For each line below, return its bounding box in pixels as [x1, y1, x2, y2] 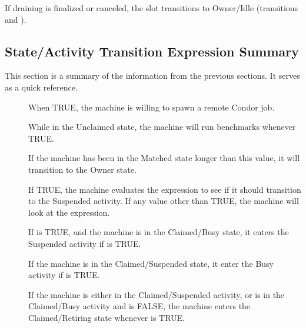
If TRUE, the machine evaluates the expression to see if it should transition [28, 183, 301, 195]
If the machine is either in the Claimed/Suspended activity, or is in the [28, 288, 285, 300]
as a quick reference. [5, 81, 78, 93]
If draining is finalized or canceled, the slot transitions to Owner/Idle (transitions [5, 2, 298, 14]
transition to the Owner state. [28, 163, 137, 175]
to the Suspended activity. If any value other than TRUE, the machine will [28, 195, 299, 207]
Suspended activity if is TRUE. [28, 237, 141, 249]
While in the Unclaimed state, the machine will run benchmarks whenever [28, 121, 296, 133]
